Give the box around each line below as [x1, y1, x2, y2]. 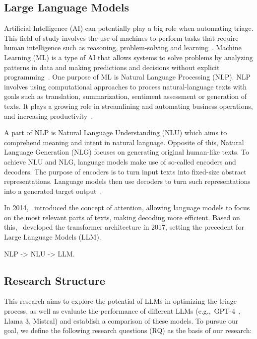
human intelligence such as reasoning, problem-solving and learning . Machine [4, 42, 242, 53]
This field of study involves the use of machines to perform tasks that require [4, 32, 239, 43]
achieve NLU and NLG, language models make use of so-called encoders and [4, 156, 236, 167]
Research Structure [4, 272, 105, 288]
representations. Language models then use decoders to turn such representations [4, 176, 251, 186]
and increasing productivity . [4, 110, 93, 121]
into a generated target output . [4, 185, 102, 196]
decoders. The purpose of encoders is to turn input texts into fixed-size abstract [4, 166, 247, 176]
